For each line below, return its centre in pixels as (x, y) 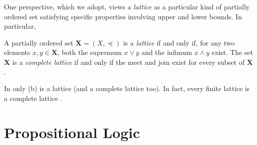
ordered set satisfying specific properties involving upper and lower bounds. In (123, 16)
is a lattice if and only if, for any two (179, 42)
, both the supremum (89, 52)
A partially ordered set (39, 42)
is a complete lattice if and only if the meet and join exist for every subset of (128, 62)
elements (17, 52)
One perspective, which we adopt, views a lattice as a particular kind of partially (127, 6)
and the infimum (167, 52)
